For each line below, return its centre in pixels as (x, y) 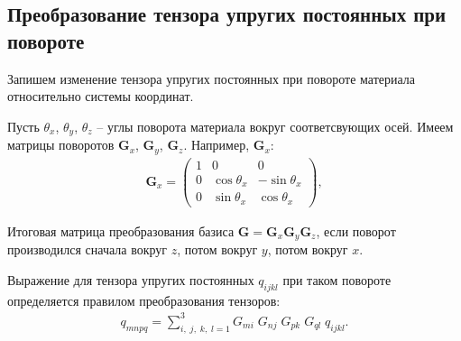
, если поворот (356, 230)
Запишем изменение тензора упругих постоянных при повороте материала (212, 78)
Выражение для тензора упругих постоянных (131, 279)
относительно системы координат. (101, 96)
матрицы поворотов (61, 145)
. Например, (217, 145)
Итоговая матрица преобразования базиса (121, 230)
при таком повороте (337, 279)
